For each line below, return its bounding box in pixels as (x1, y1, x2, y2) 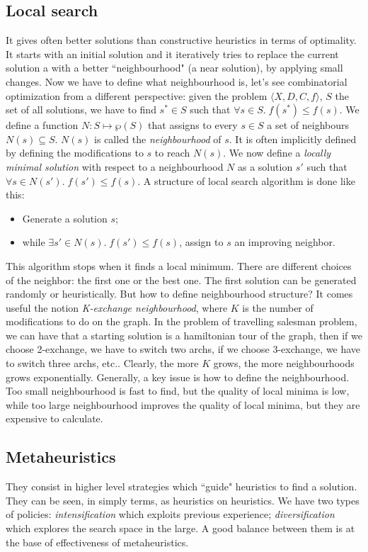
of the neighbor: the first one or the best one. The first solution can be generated (6, 272, 357, 287)
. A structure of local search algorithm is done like (137, 173, 355, 188)
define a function (6, 118, 79, 133)
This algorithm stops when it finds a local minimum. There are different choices (6, 258, 352, 273)
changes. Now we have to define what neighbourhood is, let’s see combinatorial (6, 74, 347, 89)
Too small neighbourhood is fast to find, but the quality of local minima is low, (6, 383, 350, 398)
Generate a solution (22, 210, 108, 225)
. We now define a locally (223, 145, 331, 160)
